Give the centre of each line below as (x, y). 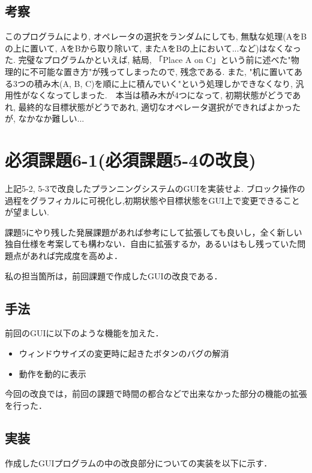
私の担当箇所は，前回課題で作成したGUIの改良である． (114, 275)
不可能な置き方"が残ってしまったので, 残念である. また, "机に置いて (162, 71)
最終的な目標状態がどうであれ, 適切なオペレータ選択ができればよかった (159, 106)
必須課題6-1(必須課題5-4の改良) (130, 160)
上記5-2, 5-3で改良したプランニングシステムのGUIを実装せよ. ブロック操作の (155, 189)
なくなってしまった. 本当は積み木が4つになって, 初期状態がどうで (161, 95)
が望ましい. (27, 212)
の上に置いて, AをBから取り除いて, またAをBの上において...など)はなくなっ (153, 48)
